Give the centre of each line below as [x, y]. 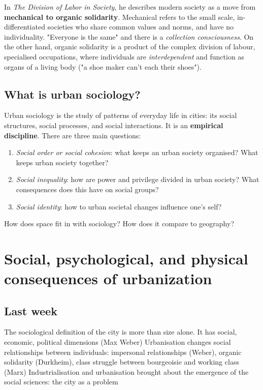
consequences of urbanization [108, 278]
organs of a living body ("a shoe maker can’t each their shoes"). [103, 66]
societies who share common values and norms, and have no [140, 27]
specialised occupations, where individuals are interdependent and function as [124, 56]
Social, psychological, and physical [126, 258]
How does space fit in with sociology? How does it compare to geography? [119, 223]
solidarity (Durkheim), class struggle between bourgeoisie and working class [122, 362]
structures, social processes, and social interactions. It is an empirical [114, 125]
